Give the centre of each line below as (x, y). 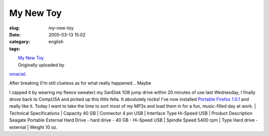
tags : (15, 49)
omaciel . (18, 74)
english (56, 42)
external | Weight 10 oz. (33, 127)
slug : (14, 28)
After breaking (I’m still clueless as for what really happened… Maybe (80, 83)
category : (20, 42)
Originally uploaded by (41, 65)
